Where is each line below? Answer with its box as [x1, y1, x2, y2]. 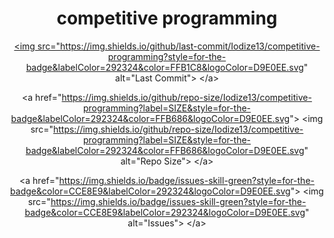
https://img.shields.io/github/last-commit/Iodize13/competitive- [60, 40, 321, 52]
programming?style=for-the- [107, 50, 227, 62]
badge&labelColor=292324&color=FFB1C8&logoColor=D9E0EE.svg [25, 61, 304, 73]
